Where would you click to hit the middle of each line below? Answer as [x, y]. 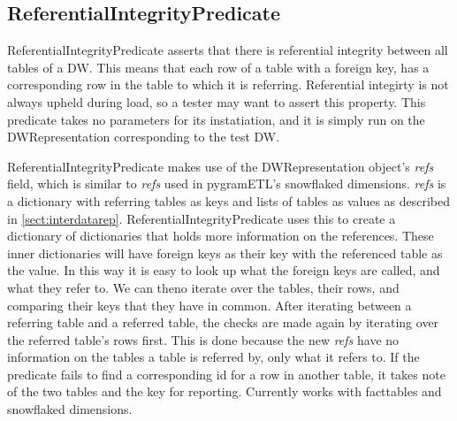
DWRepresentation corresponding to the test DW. [144, 137]
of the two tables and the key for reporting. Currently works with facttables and [225, 391]
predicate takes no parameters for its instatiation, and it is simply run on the [216, 119]
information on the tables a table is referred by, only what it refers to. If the [213, 357]
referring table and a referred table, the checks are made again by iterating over [223, 322]
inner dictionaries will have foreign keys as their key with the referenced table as [225, 253]
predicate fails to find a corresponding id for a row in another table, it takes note [226, 374]
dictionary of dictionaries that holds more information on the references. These [221, 236]
